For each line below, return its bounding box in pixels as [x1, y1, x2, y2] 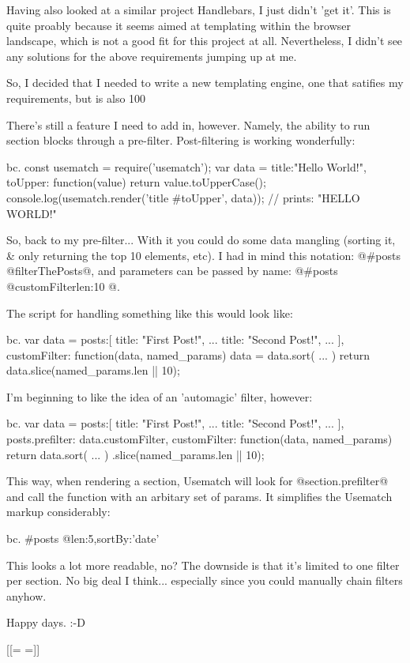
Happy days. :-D [6, 614, 85, 631]
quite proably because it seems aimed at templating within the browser [6, 17, 351, 33]
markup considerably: [6, 503, 111, 520]
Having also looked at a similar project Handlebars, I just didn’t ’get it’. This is [6, 2, 391, 17]
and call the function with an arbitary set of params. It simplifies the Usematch [6, 488, 393, 504]
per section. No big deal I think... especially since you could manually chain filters [6, 572, 403, 589]
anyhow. [6, 587, 47, 604]
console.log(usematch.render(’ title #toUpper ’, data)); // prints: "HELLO [6, 189, 360, 205]
